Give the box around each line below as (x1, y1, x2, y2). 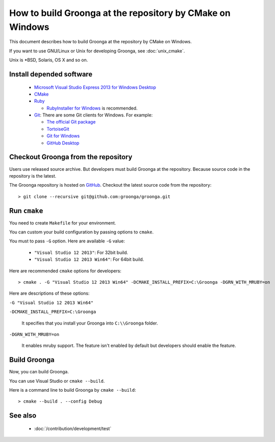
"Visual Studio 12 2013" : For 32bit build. (34, 249, 129, 255)
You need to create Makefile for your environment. (9, 220, 117, 226)
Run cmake (9, 207, 43, 215)
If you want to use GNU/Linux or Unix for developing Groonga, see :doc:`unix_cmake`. (9, 48, 185, 54)
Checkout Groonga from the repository (9, 153, 133, 161)
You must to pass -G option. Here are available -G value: (9, 238, 125, 244)
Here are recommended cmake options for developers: (9, 268, 122, 274)
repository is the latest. (9, 173, 57, 179)
